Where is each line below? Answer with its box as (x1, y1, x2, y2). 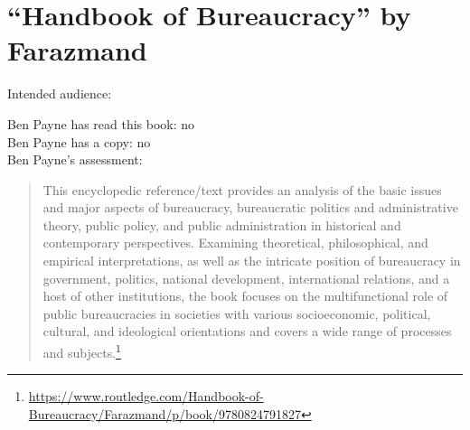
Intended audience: (7, 84, 112, 103)
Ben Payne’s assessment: (7, 150, 143, 169)
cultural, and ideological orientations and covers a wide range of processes (42, 322, 452, 341)
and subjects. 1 (42, 341, 121, 361)
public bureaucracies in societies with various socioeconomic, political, (42, 304, 431, 322)
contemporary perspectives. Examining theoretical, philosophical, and (42, 233, 428, 252)
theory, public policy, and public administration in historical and (42, 215, 401, 234)
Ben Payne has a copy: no (7, 132, 151, 151)
